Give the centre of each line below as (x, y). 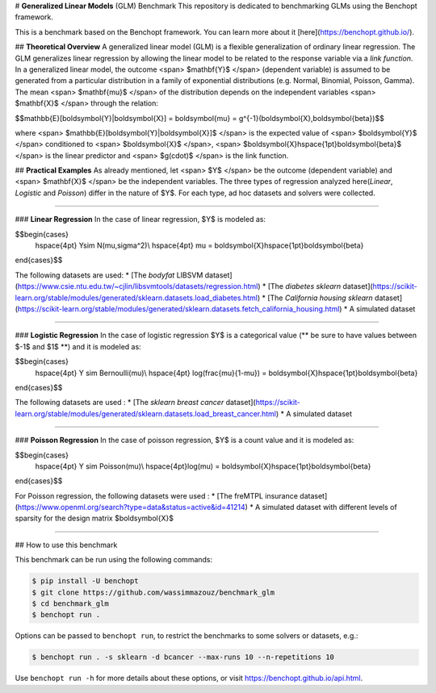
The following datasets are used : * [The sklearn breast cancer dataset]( (135, 403)
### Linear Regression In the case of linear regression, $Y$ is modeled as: (140, 219)
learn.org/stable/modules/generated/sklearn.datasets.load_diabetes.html (136, 298)
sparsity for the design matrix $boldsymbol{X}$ (94, 518)
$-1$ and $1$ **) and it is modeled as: (78, 346)
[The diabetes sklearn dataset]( (320, 286)
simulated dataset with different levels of (329, 507)
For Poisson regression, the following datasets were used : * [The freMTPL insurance (157, 495)
